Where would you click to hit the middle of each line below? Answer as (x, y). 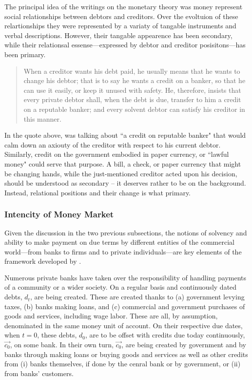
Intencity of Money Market (59, 214)
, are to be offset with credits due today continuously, (165, 335)
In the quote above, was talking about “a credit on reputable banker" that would (125, 135)
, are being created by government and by (184, 345)
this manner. (42, 118)
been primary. (25, 54)
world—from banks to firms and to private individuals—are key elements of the (123, 251)
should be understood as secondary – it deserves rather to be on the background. (125, 183)
